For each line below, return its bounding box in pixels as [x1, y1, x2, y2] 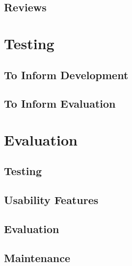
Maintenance [4, 250, 70, 265]
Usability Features [4, 192, 99, 207]
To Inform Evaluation [4, 96, 116, 111]
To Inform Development [4, 67, 129, 82]
